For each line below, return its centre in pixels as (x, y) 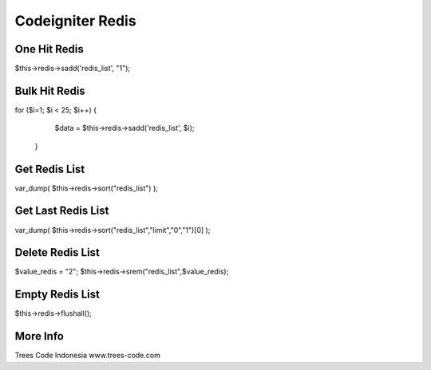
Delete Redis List (57, 252)
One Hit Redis (49, 49)
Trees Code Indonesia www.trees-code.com (88, 356)
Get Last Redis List (62, 211)
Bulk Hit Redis (50, 91)
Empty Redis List (57, 295)
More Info (39, 336)
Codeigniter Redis (75, 21)
